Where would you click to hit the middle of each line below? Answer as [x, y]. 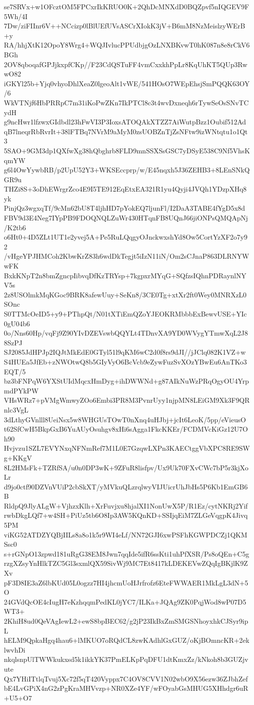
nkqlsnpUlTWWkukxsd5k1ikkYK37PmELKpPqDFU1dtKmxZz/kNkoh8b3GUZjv [126, 659]
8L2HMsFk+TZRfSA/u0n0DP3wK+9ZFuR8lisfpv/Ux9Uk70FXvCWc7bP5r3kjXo [126, 467]
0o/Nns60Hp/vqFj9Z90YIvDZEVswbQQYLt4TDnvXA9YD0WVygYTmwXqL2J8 [126, 333]
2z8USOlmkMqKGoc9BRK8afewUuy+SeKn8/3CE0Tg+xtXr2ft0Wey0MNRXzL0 [125, 294]
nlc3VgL [16, 409]
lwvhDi [15, 649]
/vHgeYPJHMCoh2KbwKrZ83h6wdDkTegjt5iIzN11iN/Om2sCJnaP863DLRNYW [127, 256]
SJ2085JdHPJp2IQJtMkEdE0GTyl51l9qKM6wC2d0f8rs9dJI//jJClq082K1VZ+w [125, 352]
